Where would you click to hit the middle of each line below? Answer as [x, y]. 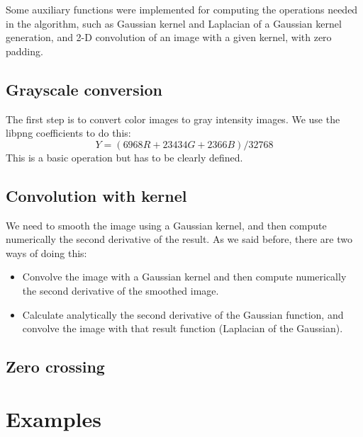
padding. [24, 51]
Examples [54, 418]
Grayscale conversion [84, 89]
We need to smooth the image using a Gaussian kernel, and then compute [166, 225]
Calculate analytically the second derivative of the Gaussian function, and [183, 314]
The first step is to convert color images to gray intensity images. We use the [173, 119]
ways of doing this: [46, 252]
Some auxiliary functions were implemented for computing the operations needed [182, 9]
